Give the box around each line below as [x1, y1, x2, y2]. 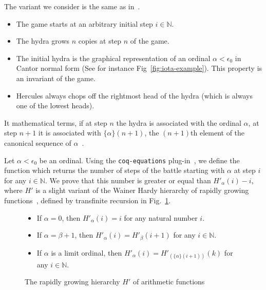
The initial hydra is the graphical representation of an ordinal [16, 52, 211, 63]
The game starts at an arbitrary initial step [16, 18, 153, 29]
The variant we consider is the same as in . [4, 1, 140, 11]
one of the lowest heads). [16, 100, 94, 111]
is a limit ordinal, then [51, 247, 122, 258]
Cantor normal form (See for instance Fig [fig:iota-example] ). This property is [16, 63, 262, 73]
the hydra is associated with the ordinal [116, 117, 241, 128]
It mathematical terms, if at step [4, 117, 107, 128]
